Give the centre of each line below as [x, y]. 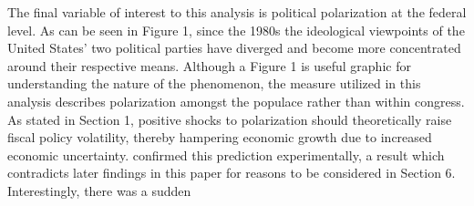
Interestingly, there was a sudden [99, 190]
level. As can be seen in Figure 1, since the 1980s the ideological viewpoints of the [236, 30]
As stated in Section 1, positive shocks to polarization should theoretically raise [230, 119]
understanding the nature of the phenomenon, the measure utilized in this [214, 83]
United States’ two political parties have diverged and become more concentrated [234, 48]
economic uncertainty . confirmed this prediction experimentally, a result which [226, 154]
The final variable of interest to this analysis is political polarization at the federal [237, 12]
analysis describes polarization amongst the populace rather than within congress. [236, 101]
